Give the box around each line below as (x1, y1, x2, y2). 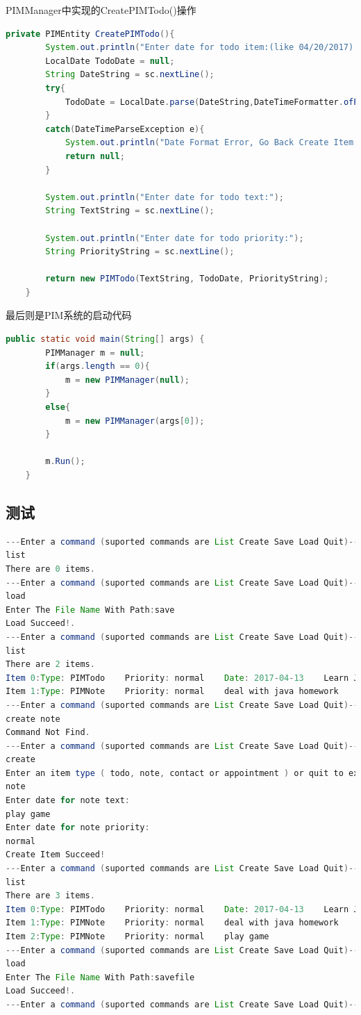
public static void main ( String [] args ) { (6, 334, 205, 345)
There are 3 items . (6, 891, 95, 901)
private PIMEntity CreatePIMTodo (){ (6, 28, 175, 39)
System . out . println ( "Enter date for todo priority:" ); (45, 233, 304, 243)
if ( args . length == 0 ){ (45, 361, 150, 372)
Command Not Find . (6, 727, 90, 738)
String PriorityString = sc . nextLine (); (45, 247, 235, 257)
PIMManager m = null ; (45, 347, 145, 358)
